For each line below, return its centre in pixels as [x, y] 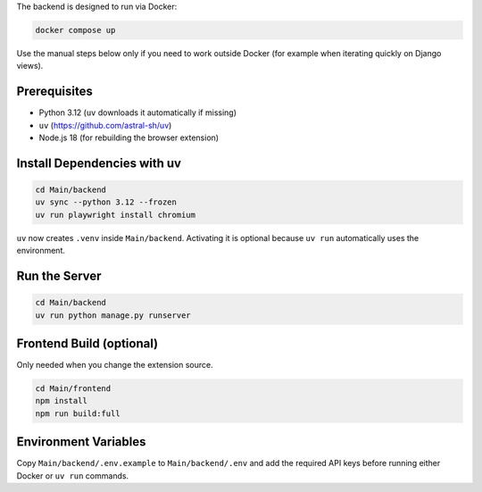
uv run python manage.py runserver [113, 315]
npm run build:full [78, 413]
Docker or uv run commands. [73, 475]
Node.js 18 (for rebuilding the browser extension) [129, 138]
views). [30, 66]
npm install [62, 401]
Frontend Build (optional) [87, 343]
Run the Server [59, 276]
